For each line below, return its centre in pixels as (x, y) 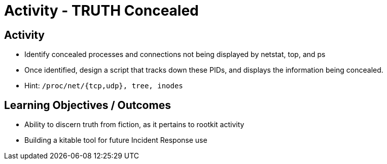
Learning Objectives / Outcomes (87, 105)
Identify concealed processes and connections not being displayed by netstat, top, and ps (175, 54)
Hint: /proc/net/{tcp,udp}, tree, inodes (104, 86)
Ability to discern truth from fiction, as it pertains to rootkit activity (134, 125)
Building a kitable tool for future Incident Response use (116, 140)
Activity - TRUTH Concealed (101, 11)
